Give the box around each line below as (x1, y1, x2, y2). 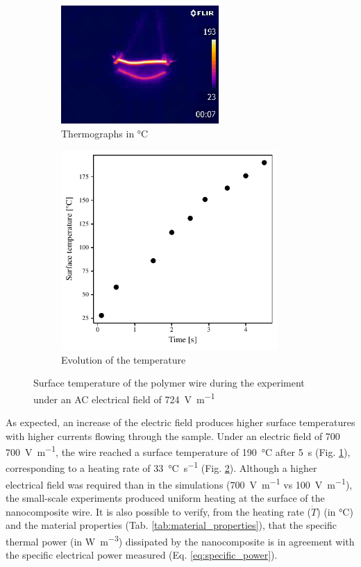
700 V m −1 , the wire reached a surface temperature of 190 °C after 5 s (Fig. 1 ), (6, 443, 351, 459)
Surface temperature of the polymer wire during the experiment (33, 375, 305, 390)
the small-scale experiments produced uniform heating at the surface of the (6, 490, 325, 505)
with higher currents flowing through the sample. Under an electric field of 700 (6, 428, 340, 443)
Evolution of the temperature (61, 352, 186, 366)
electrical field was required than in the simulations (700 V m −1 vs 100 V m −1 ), (6, 475, 353, 491)
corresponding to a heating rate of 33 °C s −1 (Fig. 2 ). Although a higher (6, 459, 317, 475)
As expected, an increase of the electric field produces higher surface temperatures (6, 414, 355, 429)
